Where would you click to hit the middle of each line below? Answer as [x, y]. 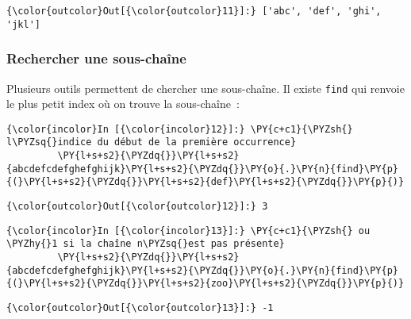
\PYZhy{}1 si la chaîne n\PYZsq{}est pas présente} [146, 244]
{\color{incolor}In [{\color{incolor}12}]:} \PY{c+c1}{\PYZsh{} [180, 129]
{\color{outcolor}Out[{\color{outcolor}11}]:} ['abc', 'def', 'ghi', [194, 11]
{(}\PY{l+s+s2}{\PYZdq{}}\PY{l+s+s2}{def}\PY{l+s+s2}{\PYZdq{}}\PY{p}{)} [205, 182]
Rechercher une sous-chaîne [96, 58]
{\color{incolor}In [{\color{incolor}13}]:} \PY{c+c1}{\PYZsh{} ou [188, 231]
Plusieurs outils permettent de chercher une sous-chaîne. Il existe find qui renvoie [205, 88]
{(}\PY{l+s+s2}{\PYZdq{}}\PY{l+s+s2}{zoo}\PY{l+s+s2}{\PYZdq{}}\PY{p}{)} [205, 284]
